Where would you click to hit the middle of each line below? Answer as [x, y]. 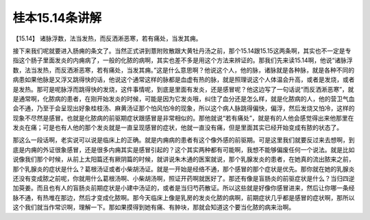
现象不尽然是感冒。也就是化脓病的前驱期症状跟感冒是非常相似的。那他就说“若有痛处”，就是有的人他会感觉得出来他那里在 [183, 118]
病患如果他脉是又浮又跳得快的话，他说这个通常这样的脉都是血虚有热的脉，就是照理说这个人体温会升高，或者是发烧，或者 [184, 80]
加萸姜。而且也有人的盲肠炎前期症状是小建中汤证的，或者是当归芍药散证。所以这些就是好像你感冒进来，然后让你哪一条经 [184, 188]
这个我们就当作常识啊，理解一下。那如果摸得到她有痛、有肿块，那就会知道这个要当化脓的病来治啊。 [153, 207]
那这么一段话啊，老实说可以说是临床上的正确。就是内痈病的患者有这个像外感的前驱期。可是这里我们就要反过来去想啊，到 [184, 140]
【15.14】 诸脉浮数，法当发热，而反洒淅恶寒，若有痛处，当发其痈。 [107, 38]
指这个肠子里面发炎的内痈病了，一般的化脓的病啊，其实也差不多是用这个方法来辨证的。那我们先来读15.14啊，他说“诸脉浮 [183, 60]
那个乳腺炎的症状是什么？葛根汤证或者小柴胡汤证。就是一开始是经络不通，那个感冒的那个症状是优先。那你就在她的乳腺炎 [184, 169]
